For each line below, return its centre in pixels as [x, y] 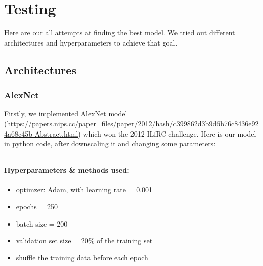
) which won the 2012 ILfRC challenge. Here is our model [167, 133]
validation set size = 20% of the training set [84, 240]
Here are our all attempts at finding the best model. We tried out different [120, 33]
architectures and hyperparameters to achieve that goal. [91, 42]
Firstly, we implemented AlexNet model [66, 114]
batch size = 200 [42, 223]
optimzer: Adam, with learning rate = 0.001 [84, 189]
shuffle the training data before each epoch [82, 257]
